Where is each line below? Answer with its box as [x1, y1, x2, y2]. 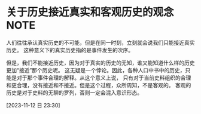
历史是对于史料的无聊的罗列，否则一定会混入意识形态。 [6, 89, 142, 96]
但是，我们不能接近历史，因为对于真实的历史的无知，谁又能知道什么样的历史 [6, 59, 195, 66]
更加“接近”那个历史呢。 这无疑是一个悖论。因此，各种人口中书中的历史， [6, 66, 185, 73]
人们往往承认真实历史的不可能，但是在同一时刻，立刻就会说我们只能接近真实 [6, 39, 195, 46]
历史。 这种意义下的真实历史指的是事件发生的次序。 [6, 46, 133, 54]
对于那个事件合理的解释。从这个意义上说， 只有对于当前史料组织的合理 [16, 74, 191, 81]
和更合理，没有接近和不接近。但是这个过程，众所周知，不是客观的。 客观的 [6, 81, 191, 88]
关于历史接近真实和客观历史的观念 [6, 5, 175, 19]
